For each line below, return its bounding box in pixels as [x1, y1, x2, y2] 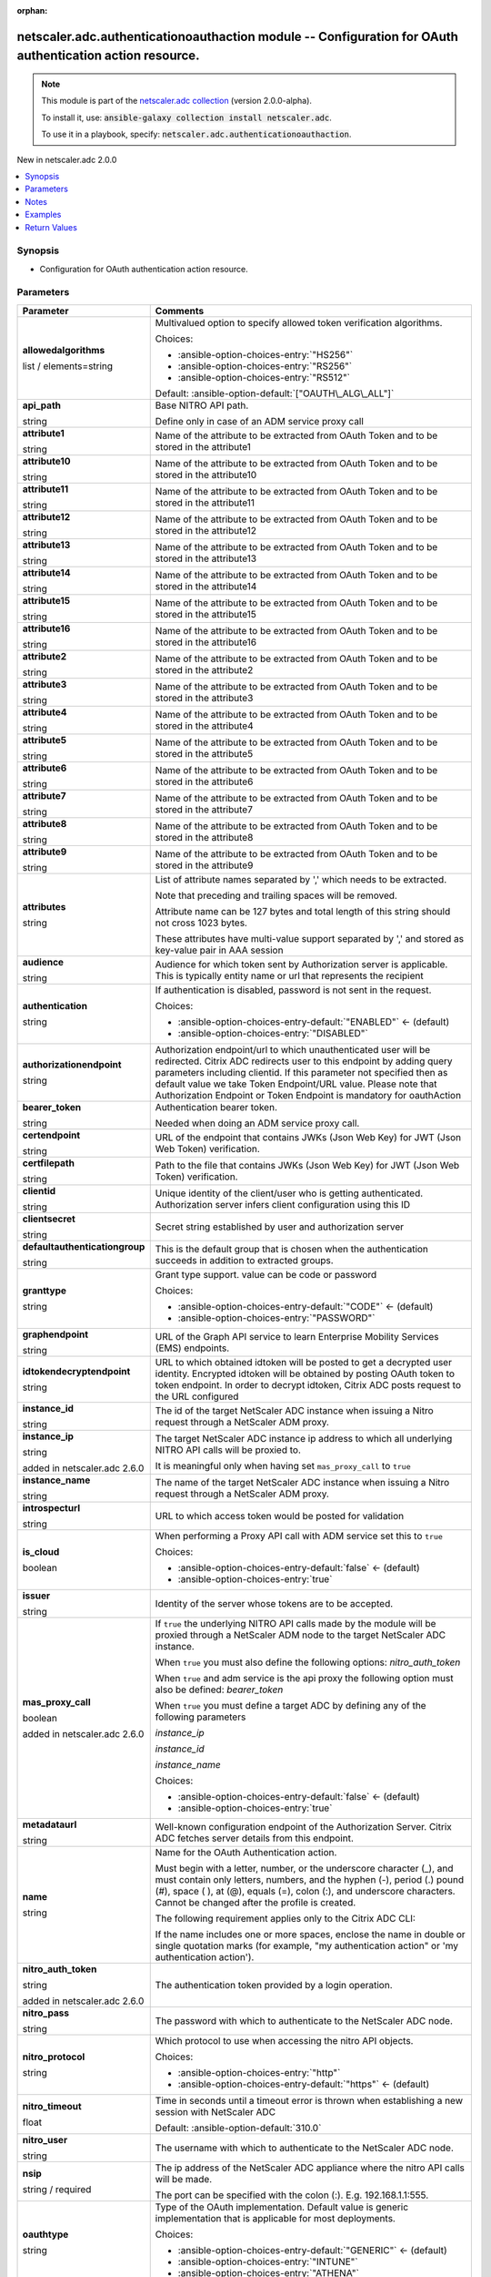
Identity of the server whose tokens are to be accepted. [155, 1597, 394, 1609]
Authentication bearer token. [155, 1100, 277, 1113]
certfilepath [22, 1157, 75, 1169]
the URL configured [155, 1390, 239, 1403]
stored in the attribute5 [155, 747, 254, 760]
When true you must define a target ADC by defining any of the [155, 1699, 426, 1711]
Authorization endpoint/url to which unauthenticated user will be [155, 1043, 431, 1056]
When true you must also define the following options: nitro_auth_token [155, 1656, 461, 1669]
